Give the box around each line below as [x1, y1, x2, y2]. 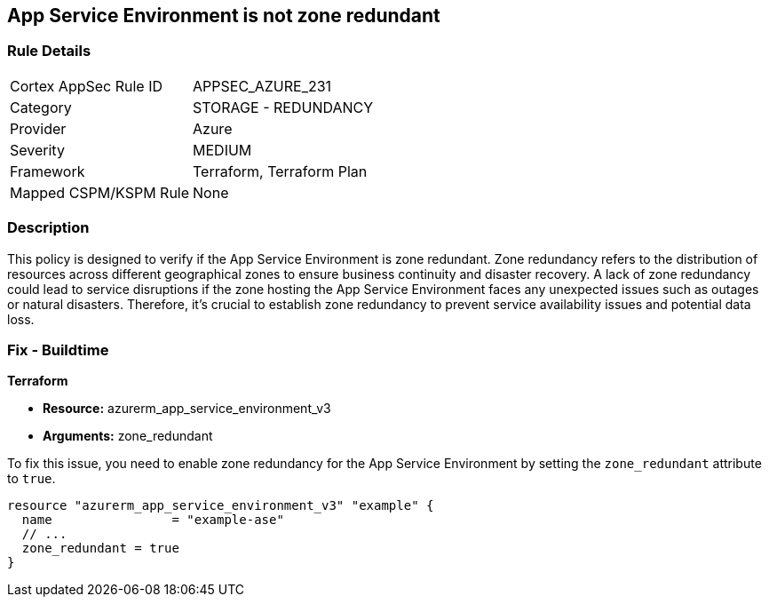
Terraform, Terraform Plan [193, 162, 368, 180]
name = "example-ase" [21, 513, 284, 528]
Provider [10, 119, 67, 138]
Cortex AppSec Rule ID [10, 76, 163, 95]
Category [10, 98, 72, 116]
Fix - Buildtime [7, 340, 109, 359]
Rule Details [7, 42, 91, 60]
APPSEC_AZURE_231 [193, 76, 332, 95]
